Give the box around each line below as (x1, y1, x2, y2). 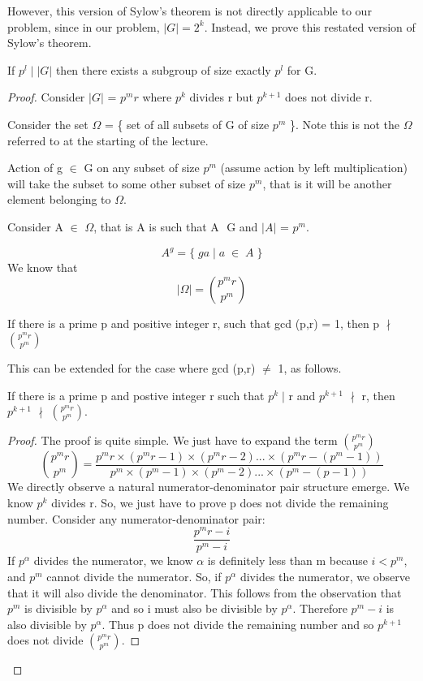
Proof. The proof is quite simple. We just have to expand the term (7, 432, 338, 449)
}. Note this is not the (289, 115, 400, 132)
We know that (7, 259, 78, 276)
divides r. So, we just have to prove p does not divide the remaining (51, 494, 389, 511)
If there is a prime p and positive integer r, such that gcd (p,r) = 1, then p (7, 314, 380, 331)
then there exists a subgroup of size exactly (55, 61, 271, 78)
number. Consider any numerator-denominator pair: (7, 510, 265, 527)
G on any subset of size (84, 159, 200, 176)
